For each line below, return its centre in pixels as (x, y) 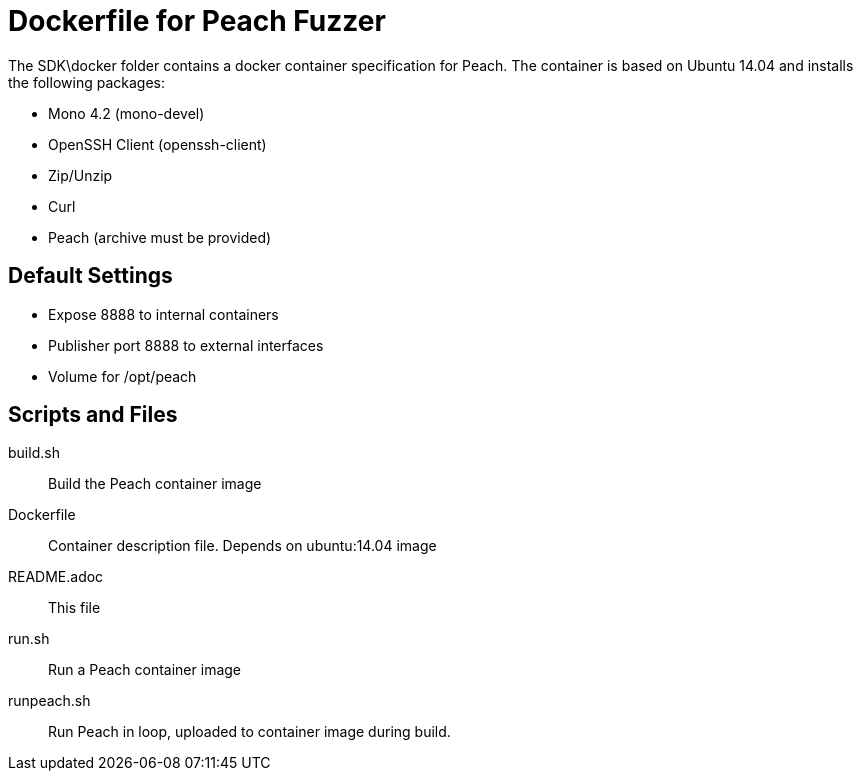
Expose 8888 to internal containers (163, 314)
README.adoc (56, 577)
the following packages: (86, 82)
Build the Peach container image (155, 484)
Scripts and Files (93, 415)
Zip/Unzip (80, 175)
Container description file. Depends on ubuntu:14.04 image (242, 546)
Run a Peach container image (145, 670)
